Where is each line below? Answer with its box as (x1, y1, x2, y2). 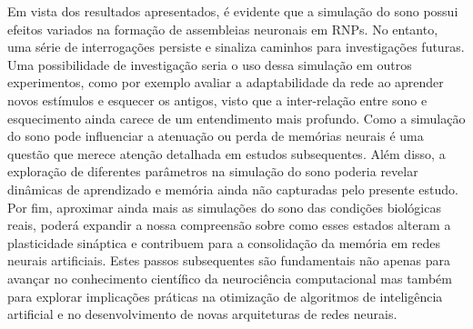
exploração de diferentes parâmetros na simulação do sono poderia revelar (7, 162, 418, 181)
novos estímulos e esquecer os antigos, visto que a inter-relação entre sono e (7, 90, 428, 109)
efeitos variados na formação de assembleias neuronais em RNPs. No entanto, (7, 19, 438, 38)
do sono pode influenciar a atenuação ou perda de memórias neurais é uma (7, 126, 424, 145)
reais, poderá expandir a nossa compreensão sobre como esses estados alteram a (7, 215, 451, 234)
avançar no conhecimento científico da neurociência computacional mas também (7, 268, 452, 287)
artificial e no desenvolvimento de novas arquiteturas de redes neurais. (7, 304, 398, 324)
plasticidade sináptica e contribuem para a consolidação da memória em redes (7, 233, 441, 252)
